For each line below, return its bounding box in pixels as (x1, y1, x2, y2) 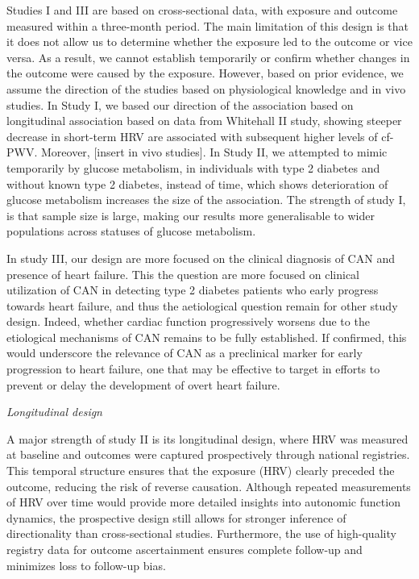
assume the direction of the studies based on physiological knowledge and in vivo (6, 80, 406, 97)
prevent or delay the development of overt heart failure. (6, 376, 280, 393)
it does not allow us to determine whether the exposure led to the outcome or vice (6, 33, 413, 50)
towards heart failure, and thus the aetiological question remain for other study (6, 297, 398, 314)
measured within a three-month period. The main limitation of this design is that (6, 17, 409, 34)
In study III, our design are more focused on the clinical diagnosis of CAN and (6, 249, 395, 266)
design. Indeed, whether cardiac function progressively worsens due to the (6, 313, 370, 330)
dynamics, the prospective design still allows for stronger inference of (6, 509, 346, 526)
